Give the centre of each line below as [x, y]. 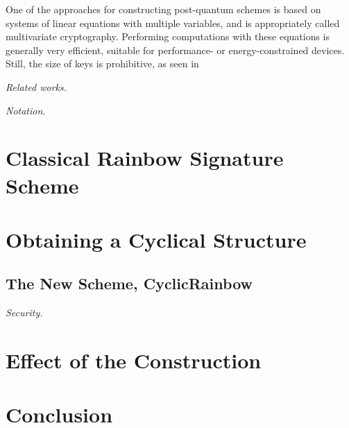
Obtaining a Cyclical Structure [156, 239]
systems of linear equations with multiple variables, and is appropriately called [173, 23]
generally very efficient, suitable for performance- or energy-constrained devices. [175, 50]
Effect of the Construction [134, 360]
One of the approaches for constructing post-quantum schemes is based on [163, 9]
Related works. [36, 86]
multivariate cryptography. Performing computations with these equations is [168, 36]
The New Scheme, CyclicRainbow [129, 283]
